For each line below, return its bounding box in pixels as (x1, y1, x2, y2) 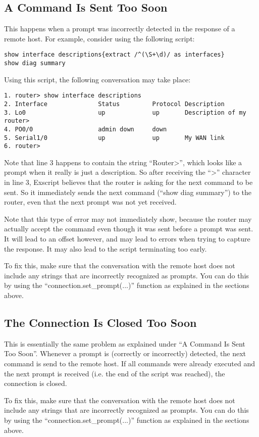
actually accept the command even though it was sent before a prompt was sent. (4, 223, 253, 234)
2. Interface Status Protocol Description (4, 100, 225, 108)
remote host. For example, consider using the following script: (4, 33, 195, 43)
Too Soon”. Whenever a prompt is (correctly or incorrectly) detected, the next (4, 348, 246, 359)
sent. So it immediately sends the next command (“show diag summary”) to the (4, 186, 251, 197)
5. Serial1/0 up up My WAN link (4, 134, 225, 141)
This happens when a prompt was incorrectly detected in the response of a (4, 23, 235, 34)
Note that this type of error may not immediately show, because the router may (4, 213, 252, 224)
